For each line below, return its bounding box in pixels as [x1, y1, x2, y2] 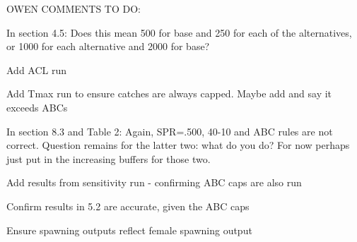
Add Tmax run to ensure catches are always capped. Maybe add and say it [6, 86, 332, 101]
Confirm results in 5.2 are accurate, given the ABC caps [6, 198, 250, 213]
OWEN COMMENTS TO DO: [6, 1, 141, 16]
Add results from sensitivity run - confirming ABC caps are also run [6, 175, 302, 190]
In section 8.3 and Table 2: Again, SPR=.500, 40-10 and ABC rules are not [6, 123, 333, 138]
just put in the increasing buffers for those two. [6, 151, 211, 166]
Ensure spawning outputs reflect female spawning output [6, 222, 252, 237]
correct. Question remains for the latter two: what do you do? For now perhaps [6, 138, 350, 152]
